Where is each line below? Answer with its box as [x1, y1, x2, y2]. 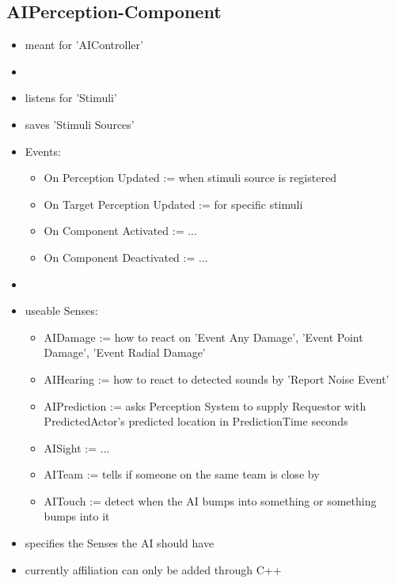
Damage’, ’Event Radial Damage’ [44, 344, 206, 361]
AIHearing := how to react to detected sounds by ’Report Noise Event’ [44, 370, 389, 387]
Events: [25, 142, 61, 159]
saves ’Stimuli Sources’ [25, 115, 135, 132]
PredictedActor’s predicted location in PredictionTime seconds [44, 413, 348, 430]
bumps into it [44, 508, 110, 524]
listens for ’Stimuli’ [25, 89, 117, 106]
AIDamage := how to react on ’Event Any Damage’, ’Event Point [44, 328, 363, 345]
